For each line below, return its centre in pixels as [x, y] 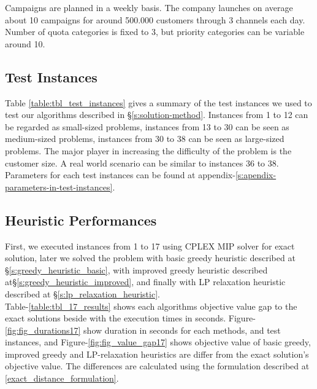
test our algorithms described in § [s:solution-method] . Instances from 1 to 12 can [157, 115]
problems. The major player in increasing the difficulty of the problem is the [148, 150]
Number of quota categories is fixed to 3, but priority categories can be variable [155, 32]
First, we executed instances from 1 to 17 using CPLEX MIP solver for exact [150, 246]
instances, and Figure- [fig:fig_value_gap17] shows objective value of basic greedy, [158, 342]
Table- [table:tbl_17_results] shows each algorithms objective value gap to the [151, 306]
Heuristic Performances [81, 220]
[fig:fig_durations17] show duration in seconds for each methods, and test [143, 330]
